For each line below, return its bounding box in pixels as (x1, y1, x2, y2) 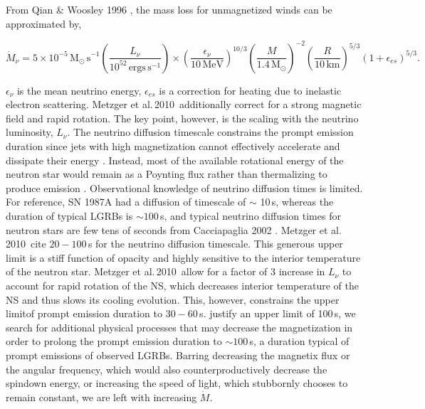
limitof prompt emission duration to (6, 306, 162, 321)
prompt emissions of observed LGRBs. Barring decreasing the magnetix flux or (6, 347, 350, 362)
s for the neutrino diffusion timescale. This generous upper (88, 236, 343, 251)
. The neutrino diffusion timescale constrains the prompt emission (67, 124, 354, 139)
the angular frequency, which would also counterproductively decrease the (6, 361, 327, 376)
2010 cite (6, 236, 46, 251)
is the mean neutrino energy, (16, 83, 142, 97)
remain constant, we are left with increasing (6, 389, 197, 404)
